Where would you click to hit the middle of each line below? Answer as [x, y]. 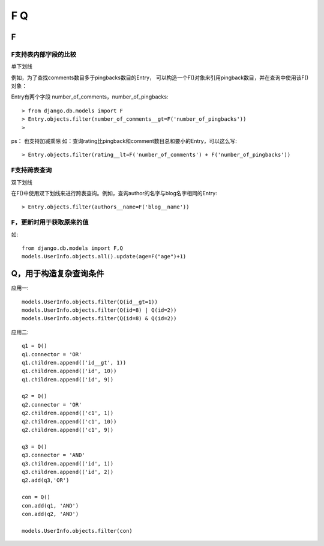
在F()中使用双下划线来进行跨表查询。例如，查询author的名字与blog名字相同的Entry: [114, 193]
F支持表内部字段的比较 [44, 54]
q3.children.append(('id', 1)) [68, 463]
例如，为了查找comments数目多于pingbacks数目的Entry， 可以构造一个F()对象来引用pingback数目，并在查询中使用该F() [160, 77]
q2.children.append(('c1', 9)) [68, 430]
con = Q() [36, 497]
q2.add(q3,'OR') [46, 480]
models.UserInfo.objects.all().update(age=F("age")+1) [104, 256]
